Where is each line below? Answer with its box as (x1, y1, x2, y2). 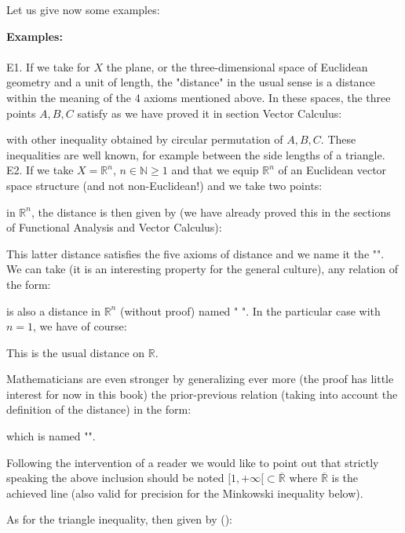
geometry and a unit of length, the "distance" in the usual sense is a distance (6, 74, 375, 90)
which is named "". (6, 428, 96, 444)
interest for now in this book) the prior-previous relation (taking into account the (6, 385, 398, 402)
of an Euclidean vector (278, 162, 387, 178)
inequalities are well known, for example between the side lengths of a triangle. (6, 146, 385, 162)
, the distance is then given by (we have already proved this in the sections (31, 203, 391, 220)
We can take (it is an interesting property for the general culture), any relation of (6, 261, 398, 277)
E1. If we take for (6, 58, 90, 75)
